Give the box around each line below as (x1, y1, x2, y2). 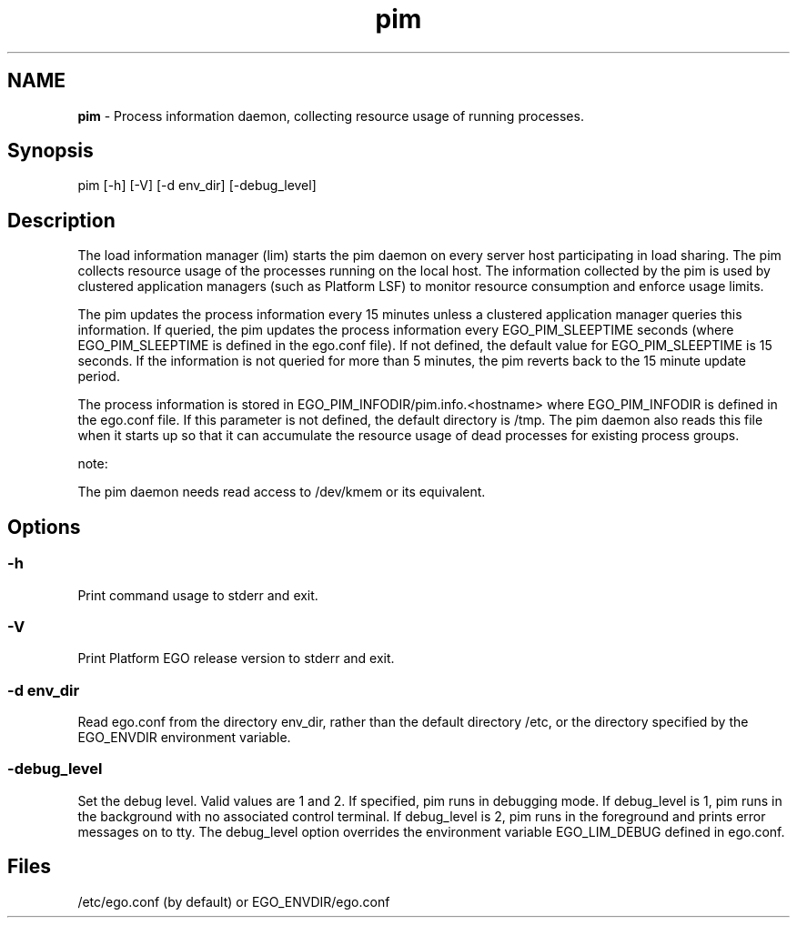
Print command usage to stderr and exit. (77, 587, 318, 603)
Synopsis (7, 139, 94, 163)
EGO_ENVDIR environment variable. (77, 729, 291, 745)
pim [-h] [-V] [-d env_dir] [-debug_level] (77, 177, 317, 194)
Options (7, 515, 81, 538)
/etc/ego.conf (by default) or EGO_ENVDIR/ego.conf (77, 893, 390, 910)
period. (77, 368, 120, 385)
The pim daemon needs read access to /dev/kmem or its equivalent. (77, 484, 486, 500)
